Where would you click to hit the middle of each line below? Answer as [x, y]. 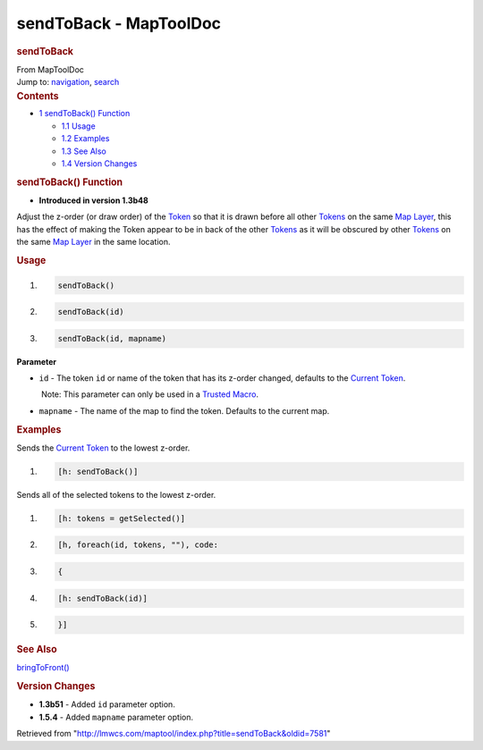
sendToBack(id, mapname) [112, 338]
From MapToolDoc [51, 69]
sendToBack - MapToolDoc [119, 23]
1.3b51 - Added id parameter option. [107, 704]
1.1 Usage [78, 126]
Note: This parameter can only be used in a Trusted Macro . [150, 394]
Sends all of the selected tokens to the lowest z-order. [116, 494]
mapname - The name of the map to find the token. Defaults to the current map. [184, 410]
